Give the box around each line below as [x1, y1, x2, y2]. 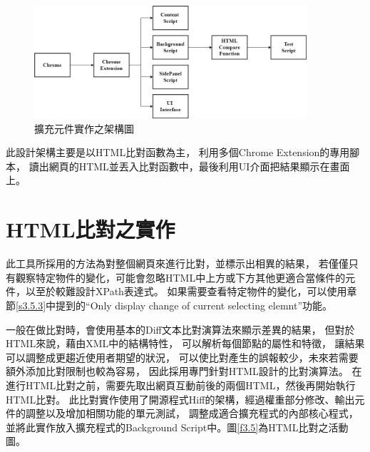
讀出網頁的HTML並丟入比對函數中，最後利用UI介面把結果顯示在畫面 [29, 158, 350, 173]
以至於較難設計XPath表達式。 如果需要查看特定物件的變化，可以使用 [25, 284, 347, 299]
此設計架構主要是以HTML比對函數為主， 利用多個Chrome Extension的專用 [6, 145, 350, 160]
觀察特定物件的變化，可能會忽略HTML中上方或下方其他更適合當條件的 [15, 269, 346, 284]
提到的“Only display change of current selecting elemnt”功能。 [56, 297, 333, 312]
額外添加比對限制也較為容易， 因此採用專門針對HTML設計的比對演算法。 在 [6, 364, 362, 379]
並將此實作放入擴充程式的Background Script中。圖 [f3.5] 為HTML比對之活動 [6, 419, 349, 434]
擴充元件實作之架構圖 [34, 120, 134, 135]
